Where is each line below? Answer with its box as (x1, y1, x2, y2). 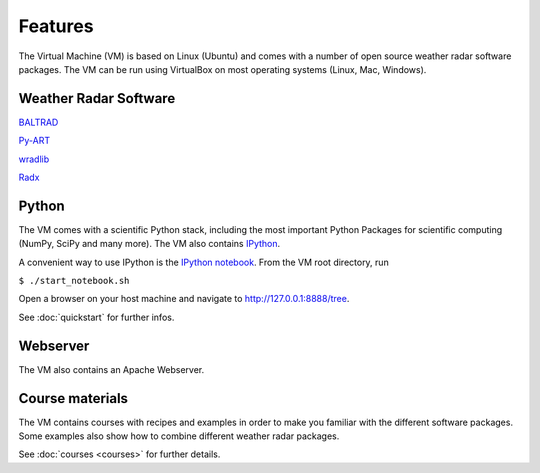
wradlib (18, 153, 50, 165)
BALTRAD (18, 116, 59, 128)
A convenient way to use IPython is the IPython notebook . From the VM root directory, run (18, 256, 389, 268)
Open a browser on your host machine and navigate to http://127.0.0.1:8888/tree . (18, 293, 350, 305)
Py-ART (18, 135, 50, 147)
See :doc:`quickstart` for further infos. (18, 311, 175, 323)
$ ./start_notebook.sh (18, 275, 130, 287)
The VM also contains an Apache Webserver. (18, 363, 205, 375)
